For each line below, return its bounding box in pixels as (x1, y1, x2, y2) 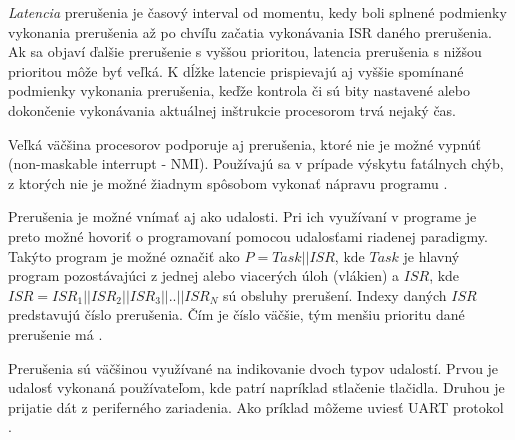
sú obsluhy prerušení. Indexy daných (223, 284, 447, 305)
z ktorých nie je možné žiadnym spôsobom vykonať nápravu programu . (8, 172, 448, 193)
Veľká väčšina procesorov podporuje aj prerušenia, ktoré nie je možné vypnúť (8, 133, 482, 154)
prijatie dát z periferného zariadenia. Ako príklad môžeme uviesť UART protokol (8, 396, 504, 417)
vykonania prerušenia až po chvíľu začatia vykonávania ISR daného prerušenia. (8, 21, 492, 42)
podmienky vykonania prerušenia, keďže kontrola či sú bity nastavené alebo (8, 80, 470, 101)
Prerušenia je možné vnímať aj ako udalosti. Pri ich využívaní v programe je (8, 206, 477, 227)
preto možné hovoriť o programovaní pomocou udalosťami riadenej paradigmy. (8, 225, 488, 246)
